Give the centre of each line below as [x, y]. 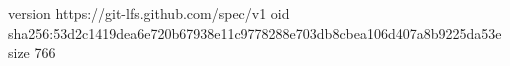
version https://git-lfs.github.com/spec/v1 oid [149, 13]
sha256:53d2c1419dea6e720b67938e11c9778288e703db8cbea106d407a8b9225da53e [255, 32]
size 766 [32, 52]
